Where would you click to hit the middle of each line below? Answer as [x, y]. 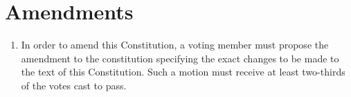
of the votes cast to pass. [74, 85]
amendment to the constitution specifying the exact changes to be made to [180, 58]
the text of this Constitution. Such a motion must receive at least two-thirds [183, 72]
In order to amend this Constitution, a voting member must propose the [175, 45]
